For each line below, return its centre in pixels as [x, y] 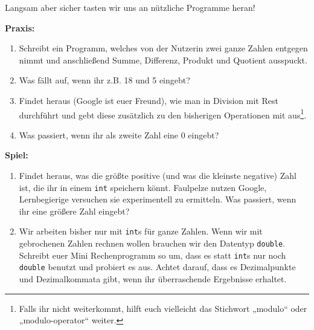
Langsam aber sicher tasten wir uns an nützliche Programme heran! [130, 7]
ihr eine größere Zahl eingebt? [74, 211]
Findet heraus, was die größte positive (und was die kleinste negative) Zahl [158, 175]
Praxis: [20, 27]
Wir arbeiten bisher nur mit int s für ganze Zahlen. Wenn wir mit [141, 231]
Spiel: [17, 155]
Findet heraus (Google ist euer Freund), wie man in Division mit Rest [149, 100]
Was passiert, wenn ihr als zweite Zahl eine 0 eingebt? [119, 134]
